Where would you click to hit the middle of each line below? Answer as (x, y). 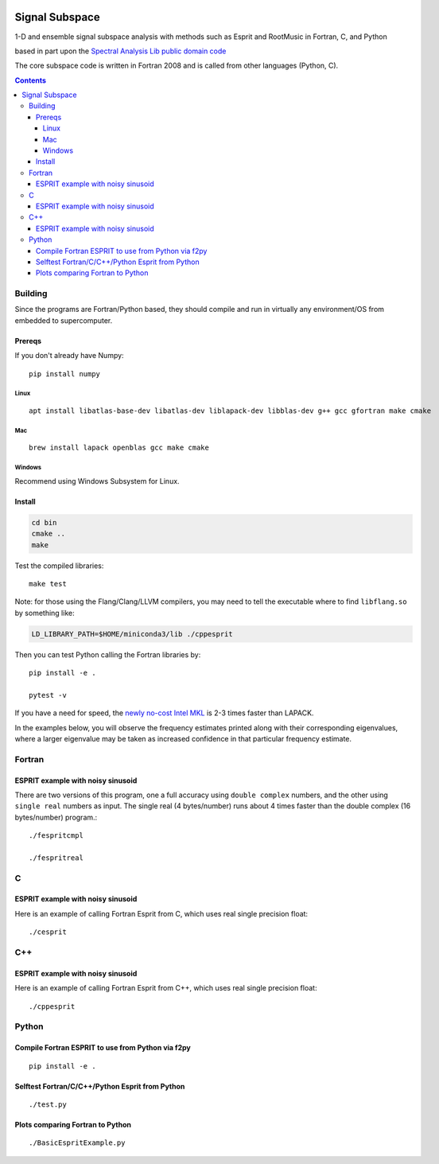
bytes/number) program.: (56, 817)
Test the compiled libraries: (59, 566)
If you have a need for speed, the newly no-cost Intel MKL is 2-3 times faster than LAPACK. (164, 713)
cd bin (44, 522)
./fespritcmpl (56, 836)
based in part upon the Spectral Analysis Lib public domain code (120, 51)
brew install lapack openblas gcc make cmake (119, 448)
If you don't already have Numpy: (69, 356)
